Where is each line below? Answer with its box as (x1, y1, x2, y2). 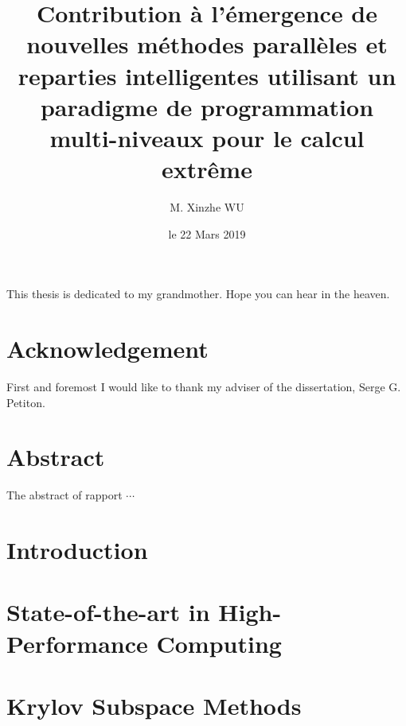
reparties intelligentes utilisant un (18, 59, 396, 91)
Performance (6, 627, 148, 659)
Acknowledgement (6, 332, 209, 365)
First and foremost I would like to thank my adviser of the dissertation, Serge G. (6, 378, 401, 394)
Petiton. (6, 394, 45, 410)
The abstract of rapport (6, 487, 123, 503)
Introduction (6, 534, 148, 566)
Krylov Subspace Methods (6, 689, 302, 721)
